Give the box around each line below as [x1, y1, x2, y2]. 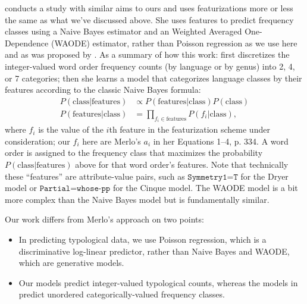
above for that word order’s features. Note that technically [75, 158, 289, 171]
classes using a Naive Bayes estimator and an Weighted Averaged [5, 25, 242, 37]
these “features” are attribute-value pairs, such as [5, 170, 185, 182]
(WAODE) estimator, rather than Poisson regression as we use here [51, 36, 297, 49]
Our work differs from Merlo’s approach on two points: [5, 213, 204, 225]
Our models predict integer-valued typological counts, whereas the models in [18, 276, 298, 289]
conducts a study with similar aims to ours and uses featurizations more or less [5, 2, 293, 14]
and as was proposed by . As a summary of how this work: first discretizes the [5, 48, 290, 61]
